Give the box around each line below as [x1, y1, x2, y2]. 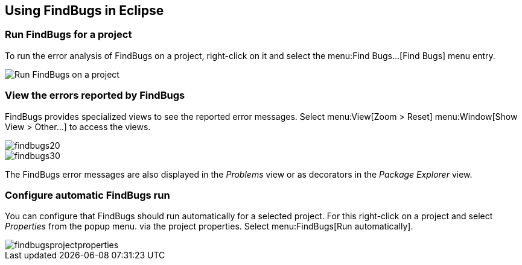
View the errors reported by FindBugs [5, 89, 185, 102]
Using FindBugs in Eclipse [5, 3, 164, 18]
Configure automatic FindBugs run [5, 189, 170, 201]
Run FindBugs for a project [5, 28, 132, 41]
